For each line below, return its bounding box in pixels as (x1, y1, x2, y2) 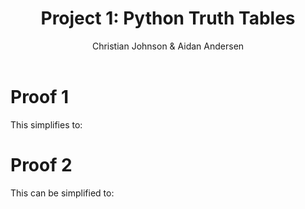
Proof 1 (10, 85, 70, 108)
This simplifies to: (10, 118, 83, 131)
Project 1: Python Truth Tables (40, 7, 296, 30)
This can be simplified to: (10, 187, 115, 199)
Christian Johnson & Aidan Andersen (91, 40, 245, 52)
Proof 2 (10, 153, 73, 176)
